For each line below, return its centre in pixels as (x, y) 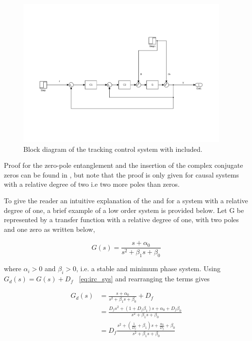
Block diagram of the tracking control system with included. (113, 149)
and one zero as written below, (50, 229)
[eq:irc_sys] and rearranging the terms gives (144, 279)
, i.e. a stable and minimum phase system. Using (148, 268)
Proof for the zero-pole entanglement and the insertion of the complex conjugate (124, 165)
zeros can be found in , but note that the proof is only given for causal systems (121, 174)
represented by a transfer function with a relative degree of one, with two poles (121, 219)
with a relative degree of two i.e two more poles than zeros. (92, 184)
